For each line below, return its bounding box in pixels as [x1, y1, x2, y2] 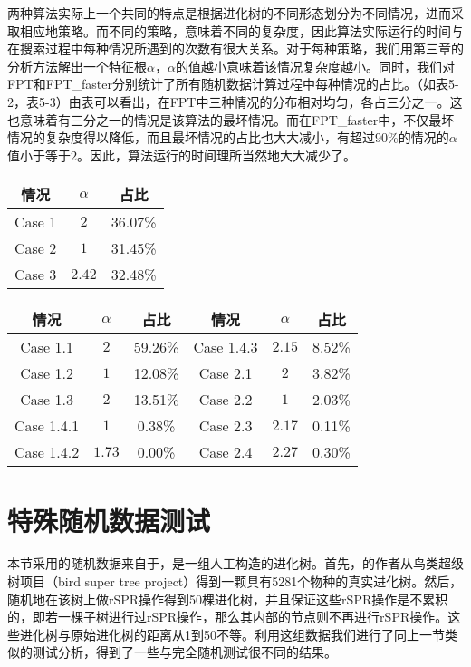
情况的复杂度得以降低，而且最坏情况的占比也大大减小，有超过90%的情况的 [7, 128, 449, 147]
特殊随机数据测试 [7, 501, 211, 538]
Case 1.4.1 [14, 415, 80, 437]
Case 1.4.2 [14, 441, 80, 463]
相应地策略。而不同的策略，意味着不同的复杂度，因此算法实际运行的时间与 [19, 21, 464, 40]
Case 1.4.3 [193, 336, 258, 358]
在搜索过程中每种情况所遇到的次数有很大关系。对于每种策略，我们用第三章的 [7, 39, 464, 58]
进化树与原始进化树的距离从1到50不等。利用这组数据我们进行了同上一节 [19, 624, 445, 643]
